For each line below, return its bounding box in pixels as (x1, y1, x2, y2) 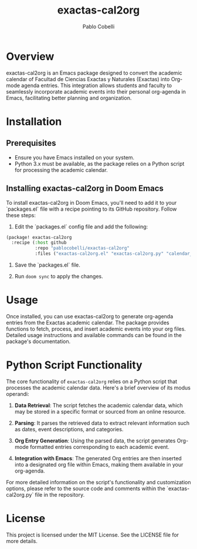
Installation (6, 115, 62, 128)
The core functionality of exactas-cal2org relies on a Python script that (6, 378, 178, 385)
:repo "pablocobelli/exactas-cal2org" (35, 245, 130, 251)
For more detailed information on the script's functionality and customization (6, 478, 191, 485)
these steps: (6, 211, 36, 218)
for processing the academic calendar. (14, 166, 108, 174)
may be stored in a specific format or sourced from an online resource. (14, 408, 186, 415)
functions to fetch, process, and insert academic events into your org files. (6, 325, 186, 332)
